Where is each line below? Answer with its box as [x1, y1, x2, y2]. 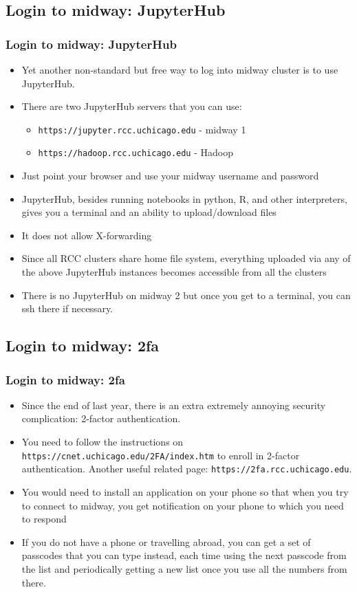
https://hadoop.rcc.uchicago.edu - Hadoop [38, 145, 233, 160]
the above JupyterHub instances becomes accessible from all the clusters [21, 265, 327, 279]
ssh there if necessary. [21, 301, 113, 316]
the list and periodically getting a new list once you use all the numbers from [21, 561, 347, 575]
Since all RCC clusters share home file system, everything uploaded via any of [21, 251, 351, 265]
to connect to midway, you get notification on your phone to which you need [21, 498, 344, 512]
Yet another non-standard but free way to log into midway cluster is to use [21, 63, 338, 76]
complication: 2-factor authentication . [21, 411, 181, 426]
